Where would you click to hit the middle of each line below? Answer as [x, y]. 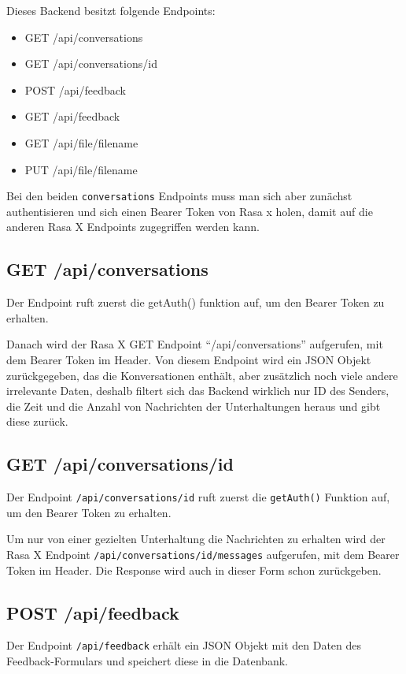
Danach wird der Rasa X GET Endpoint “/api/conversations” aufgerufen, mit [195, 344]
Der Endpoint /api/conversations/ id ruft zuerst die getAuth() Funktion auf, [198, 497]
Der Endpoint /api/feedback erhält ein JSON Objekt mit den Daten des [184, 645]
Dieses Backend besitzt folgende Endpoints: [111, 10]
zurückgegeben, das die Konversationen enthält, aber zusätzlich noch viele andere [202, 375]
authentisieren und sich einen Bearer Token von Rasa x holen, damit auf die [190, 211]
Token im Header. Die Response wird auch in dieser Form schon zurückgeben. [194, 570]
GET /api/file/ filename [81, 142]
